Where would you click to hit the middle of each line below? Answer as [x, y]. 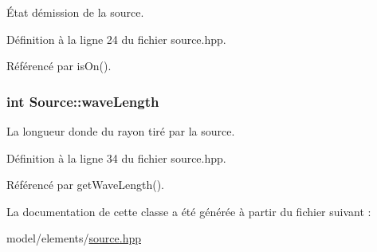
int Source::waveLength [83, 101]
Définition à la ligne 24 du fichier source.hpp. [116, 39]
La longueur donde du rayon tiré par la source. [121, 131]
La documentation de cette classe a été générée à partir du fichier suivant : [189, 211]
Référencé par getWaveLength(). [86, 185]
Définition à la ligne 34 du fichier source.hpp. [116, 157]
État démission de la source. [75, 12]
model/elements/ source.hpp [74, 238]
